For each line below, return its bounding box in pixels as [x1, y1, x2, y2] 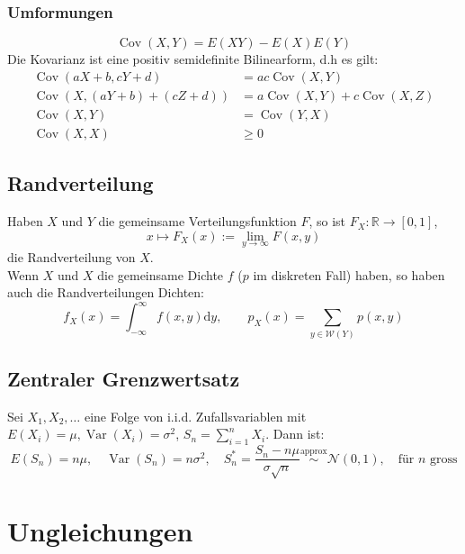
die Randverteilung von [7, 247, 136, 266]
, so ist [309, 212, 346, 231]
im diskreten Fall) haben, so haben [253, 265, 445, 284]
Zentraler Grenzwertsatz [7, 364, 240, 392]
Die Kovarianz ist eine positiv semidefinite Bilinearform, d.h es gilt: [7, 50, 379, 68]
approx [300, 446, 327, 456]
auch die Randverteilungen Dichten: [7, 283, 205, 302]
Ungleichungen [7, 513, 193, 549]
